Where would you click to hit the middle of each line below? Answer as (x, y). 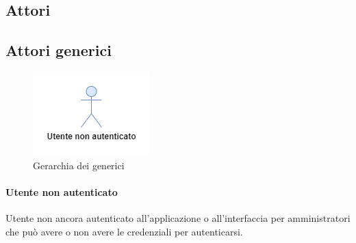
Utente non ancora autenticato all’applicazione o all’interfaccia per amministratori (178, 217)
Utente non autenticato (62, 191)
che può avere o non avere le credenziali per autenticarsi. (124, 231)
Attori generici (59, 50)
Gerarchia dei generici (79, 165)
